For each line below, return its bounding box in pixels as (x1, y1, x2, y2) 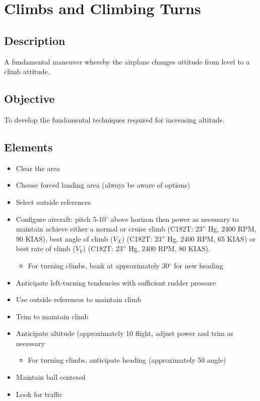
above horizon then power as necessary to (110, 213, 239, 224)
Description (4, 32, 66, 48)
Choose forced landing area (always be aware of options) (16, 180, 190, 190)
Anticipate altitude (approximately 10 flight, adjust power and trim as (16, 328, 233, 338)
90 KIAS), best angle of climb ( (16, 233, 113, 244)
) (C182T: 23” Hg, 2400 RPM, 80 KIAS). (83, 243, 211, 254)
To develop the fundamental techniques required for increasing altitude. (4, 114, 225, 125)
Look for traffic (16, 388, 63, 399)
